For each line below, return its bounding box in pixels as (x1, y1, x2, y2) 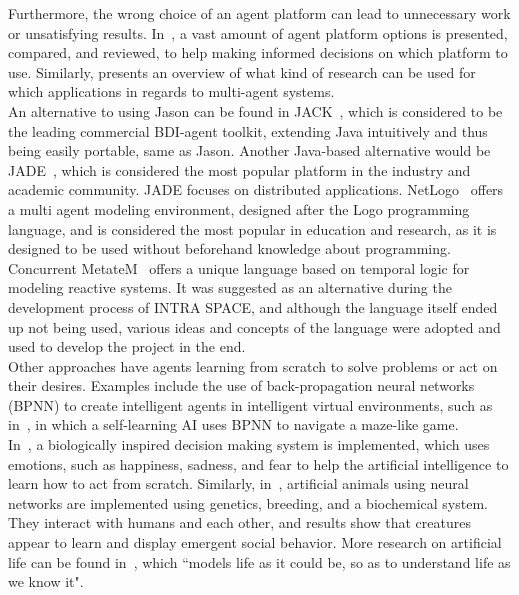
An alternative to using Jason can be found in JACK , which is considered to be (8, 100, 503, 121)
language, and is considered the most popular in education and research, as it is (8, 218, 497, 239)
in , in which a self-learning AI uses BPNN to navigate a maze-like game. (8, 414, 459, 435)
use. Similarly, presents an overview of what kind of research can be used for (8, 61, 476, 82)
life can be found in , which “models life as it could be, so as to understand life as (8, 551, 511, 572)
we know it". (8, 571, 84, 592)
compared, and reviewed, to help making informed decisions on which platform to (8, 42, 508, 63)
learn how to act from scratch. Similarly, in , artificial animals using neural (8, 473, 469, 494)
